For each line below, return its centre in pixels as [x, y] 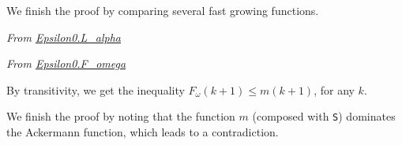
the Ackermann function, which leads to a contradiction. [143, 132]
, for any [334, 89]
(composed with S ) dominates [324, 116]
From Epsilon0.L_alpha [64, 37]
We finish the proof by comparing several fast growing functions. [163, 10]
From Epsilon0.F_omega [66, 63]
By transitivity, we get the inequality [96, 89]
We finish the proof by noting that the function [121, 116]
